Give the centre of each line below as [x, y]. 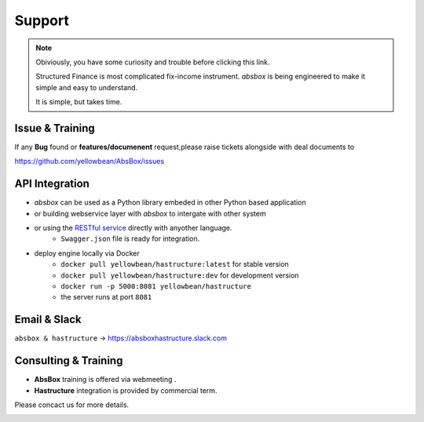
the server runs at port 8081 [106, 297]
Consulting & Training [69, 361]
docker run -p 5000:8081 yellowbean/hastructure [156, 287]
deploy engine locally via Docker [87, 253]
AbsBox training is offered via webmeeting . [105, 380]
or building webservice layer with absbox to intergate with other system [150, 213]
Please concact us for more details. [72, 405]
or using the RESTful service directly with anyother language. [133, 228]
